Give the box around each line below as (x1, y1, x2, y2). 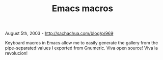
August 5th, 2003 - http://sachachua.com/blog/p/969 (5, 30, 114, 37)
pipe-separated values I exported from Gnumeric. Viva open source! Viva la (5, 45, 158, 51)
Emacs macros (52, 3, 113, 14)
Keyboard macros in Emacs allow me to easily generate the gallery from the (5, 40, 158, 46)
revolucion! (5, 50, 28, 56)
